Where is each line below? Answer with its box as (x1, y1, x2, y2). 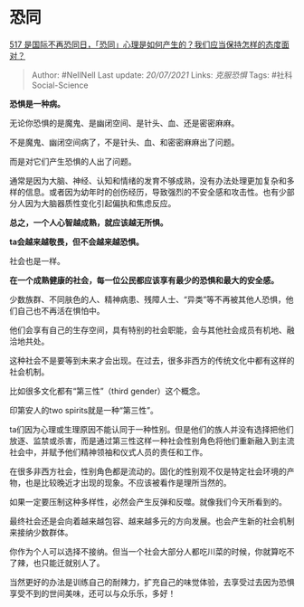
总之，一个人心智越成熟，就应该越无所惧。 (9, 217, 168, 228)
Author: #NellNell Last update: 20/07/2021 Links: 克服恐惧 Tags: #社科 (31, 69, 293, 81)
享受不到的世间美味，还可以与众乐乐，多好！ (9, 588, 176, 599)
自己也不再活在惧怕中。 (16, 305, 105, 316)
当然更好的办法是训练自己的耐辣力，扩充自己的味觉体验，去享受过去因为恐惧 (9, 576, 295, 587)
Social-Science (31, 80, 89, 90)
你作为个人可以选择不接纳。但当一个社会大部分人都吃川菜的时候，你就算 (9, 545, 279, 556)
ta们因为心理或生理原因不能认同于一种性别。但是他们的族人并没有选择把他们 (9, 423, 294, 434)
